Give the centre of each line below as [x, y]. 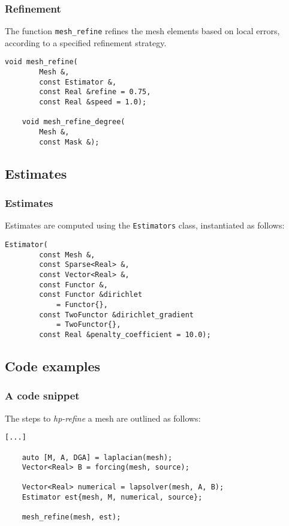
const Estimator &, [78, 82]
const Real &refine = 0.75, [95, 92]
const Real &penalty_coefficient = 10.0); [125, 334]
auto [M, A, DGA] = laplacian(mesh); [97, 457]
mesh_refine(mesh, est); [71, 517]
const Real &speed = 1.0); [93, 102]
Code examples [53, 366]
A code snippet [42, 396]
